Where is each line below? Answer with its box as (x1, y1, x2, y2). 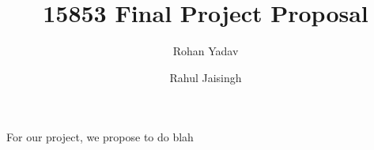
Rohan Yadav (172, 43, 239, 59)
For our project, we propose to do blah (6, 129, 194, 145)
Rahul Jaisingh (169, 69, 242, 85)
